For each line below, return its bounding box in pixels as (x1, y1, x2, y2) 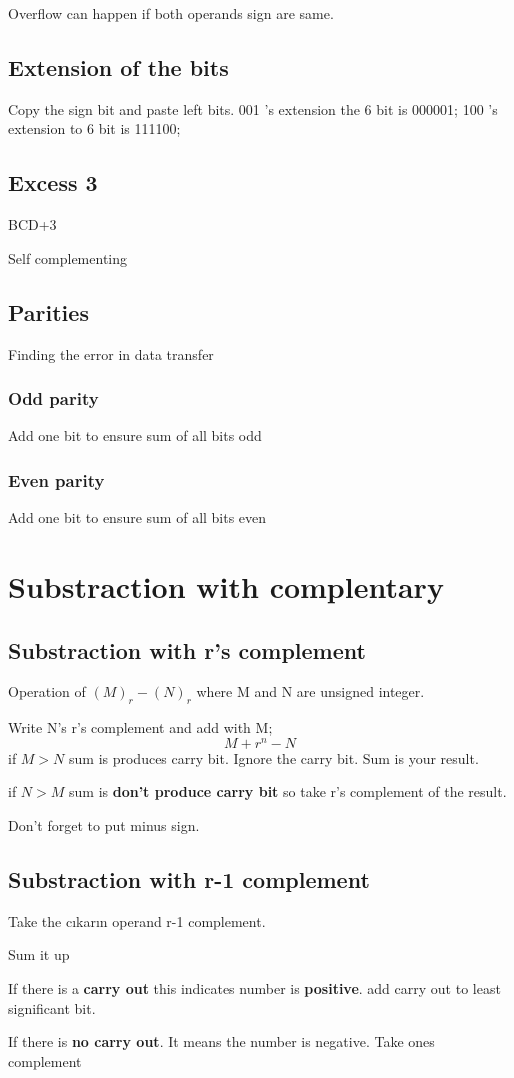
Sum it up (8, 944, 70, 965)
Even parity (8, 467, 105, 492)
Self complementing (8, 247, 127, 268)
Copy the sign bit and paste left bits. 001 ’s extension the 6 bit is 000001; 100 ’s (8, 98, 498, 119)
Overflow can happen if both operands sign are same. (8, 3, 334, 23)
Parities (8, 296, 89, 327)
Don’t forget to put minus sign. (8, 815, 200, 836)
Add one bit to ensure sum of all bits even (8, 507, 267, 528)
